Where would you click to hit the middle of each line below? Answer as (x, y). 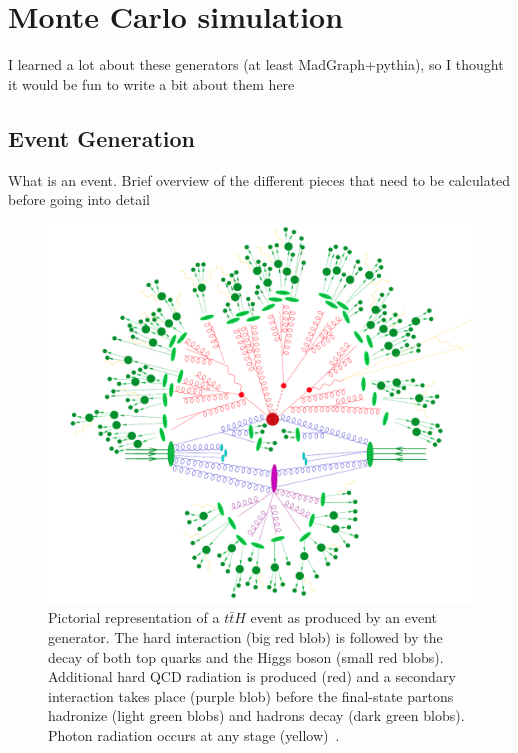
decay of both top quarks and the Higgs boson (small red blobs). (246, 656)
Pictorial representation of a (134, 617)
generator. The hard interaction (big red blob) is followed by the (245, 637)
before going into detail (79, 199)
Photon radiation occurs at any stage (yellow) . (194, 734)
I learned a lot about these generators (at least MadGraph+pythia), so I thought (256, 64)
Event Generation (102, 137)
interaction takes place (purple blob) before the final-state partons (251, 695)
